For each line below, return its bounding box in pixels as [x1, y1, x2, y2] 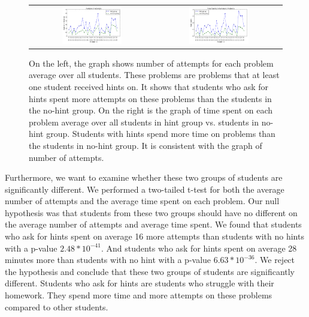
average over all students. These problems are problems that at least [29, 68, 280, 81]
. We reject [255, 253, 295, 266]
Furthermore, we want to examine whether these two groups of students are [5, 171, 283, 184]
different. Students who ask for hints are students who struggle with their [5, 277, 274, 289]
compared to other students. [5, 300, 108, 313]
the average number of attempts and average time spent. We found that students [5, 218, 302, 231]
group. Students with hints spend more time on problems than [46, 127, 275, 140]
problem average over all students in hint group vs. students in [29, 115, 259, 128]
